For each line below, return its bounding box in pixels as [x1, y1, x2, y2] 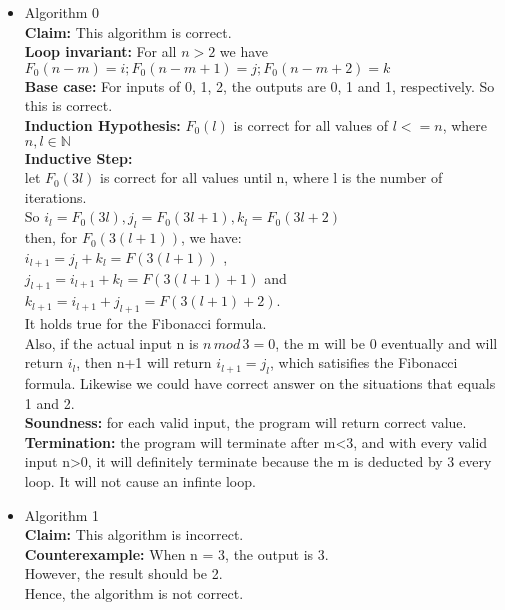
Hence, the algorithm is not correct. [24, 583, 244, 604]
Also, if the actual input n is [24, 332, 199, 353]
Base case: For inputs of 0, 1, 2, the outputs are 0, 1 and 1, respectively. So [24, 75, 495, 96]
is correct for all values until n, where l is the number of [100, 167, 443, 188]
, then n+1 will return [76, 352, 212, 373]
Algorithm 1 [24, 504, 100, 525]
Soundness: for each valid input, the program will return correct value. [24, 412, 467, 433]
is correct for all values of [233, 114, 389, 135]
